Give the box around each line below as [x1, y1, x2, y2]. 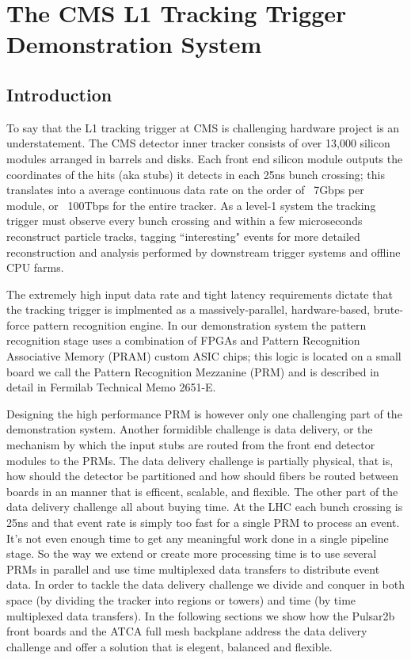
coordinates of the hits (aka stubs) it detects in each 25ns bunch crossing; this [6, 166, 385, 182]
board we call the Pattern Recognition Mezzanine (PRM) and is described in [6, 363, 379, 380]
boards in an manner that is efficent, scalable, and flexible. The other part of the [6, 483, 398, 499]
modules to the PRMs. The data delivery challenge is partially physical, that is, [6, 452, 394, 468]
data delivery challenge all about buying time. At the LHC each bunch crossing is [6, 498, 403, 515]
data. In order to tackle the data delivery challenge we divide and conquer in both [6, 576, 405, 593]
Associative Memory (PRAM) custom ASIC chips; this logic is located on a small [6, 348, 401, 364]
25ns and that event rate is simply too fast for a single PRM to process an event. [6, 514, 400, 531]
